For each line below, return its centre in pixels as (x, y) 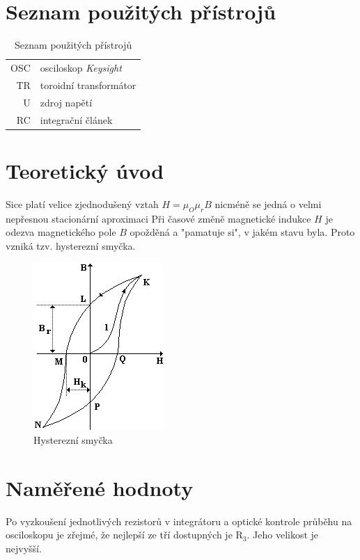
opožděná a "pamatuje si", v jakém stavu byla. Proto (242, 232)
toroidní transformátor (88, 85)
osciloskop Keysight (81, 67)
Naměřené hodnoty (100, 487)
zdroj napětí (66, 102)
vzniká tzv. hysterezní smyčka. (71, 245)
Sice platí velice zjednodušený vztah (82, 203)
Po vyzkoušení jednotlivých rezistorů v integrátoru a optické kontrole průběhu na (179, 521)
